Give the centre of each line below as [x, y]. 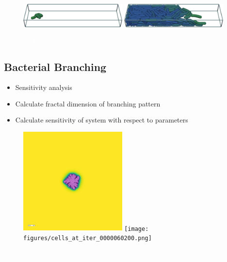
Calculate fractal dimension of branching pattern [88, 103]
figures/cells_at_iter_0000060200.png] [88, 238]
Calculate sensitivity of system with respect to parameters [102, 120]
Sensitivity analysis [44, 87]
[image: [137, 229]
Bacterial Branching [55, 67]
